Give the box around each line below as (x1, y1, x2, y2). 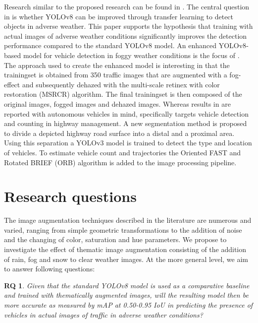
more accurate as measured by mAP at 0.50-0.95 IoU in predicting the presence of (4, 299, 253, 310)
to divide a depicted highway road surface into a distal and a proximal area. (4, 128, 235, 138)
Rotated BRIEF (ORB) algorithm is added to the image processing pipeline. (4, 157, 237, 167)
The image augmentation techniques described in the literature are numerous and (4, 215, 252, 225)
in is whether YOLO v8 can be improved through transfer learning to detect (4, 11, 234, 21)
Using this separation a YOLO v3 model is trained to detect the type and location (4, 137, 252, 148)
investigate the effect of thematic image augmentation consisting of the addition (4, 244, 247, 254)
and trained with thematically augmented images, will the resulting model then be (4, 290, 249, 300)
